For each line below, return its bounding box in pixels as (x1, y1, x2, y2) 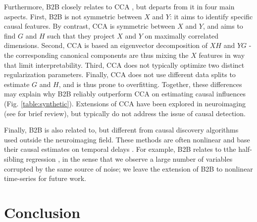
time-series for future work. (4, 173, 86, 183)
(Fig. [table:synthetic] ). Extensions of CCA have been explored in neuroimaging (4, 98, 246, 108)
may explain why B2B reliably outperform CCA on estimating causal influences (4, 89, 246, 99)
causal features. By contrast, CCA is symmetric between (4, 21, 175, 31)
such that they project (47, 30, 115, 41)
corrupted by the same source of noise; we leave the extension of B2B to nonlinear (4, 163, 253, 174)
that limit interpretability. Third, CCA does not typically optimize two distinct (4, 59, 245, 70)
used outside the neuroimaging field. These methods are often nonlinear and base (4, 134, 250, 144)
